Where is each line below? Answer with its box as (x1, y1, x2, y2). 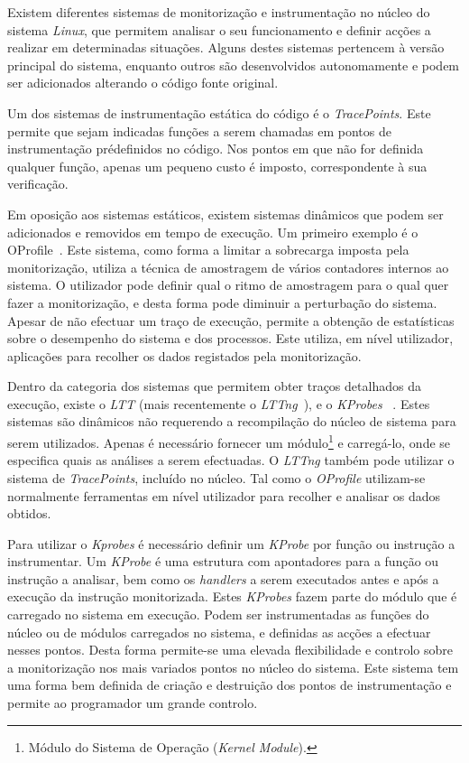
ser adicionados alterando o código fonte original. (7, 73, 279, 92)
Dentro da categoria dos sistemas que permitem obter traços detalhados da (7, 377, 421, 395)
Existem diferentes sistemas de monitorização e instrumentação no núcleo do (7, 3, 430, 21)
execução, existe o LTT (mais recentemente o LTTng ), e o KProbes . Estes (7, 394, 430, 413)
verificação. (7, 174, 69, 193)
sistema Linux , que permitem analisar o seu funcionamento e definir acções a (7, 20, 431, 39)
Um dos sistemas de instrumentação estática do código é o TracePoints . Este (7, 103, 431, 122)
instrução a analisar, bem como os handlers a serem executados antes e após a (7, 569, 439, 588)
